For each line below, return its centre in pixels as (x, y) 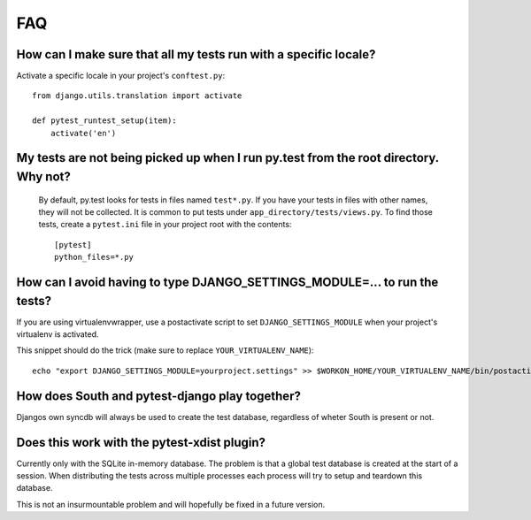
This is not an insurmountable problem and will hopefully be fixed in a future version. (171, 504)
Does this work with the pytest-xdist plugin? (141, 442)
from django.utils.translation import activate (137, 96)
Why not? (43, 177)
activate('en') (83, 133)
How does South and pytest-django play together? (158, 396)
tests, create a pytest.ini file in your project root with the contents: (165, 225)
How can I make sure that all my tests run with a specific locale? (196, 54)
